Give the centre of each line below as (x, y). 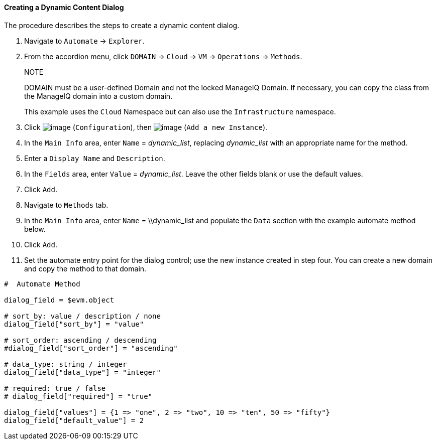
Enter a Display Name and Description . (95, 158)
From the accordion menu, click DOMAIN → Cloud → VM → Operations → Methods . (163, 56)
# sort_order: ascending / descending (80, 340)
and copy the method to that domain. (85, 268)
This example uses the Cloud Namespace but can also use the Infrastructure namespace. (180, 111)
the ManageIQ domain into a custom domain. (98, 96)
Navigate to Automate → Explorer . (84, 41)
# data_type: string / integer (66, 364)
